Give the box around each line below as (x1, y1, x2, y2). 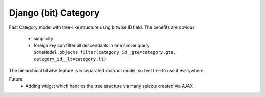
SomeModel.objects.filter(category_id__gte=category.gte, (33, 49, 176, 55)
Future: (9, 76, 24, 82)
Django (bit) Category (9, 7, 100, 18)
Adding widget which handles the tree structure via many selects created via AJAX (26, 83, 193, 89)
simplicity (33, 35, 53, 41)
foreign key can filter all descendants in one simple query (33, 42, 150, 48)
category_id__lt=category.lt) (33, 56, 106, 62)
